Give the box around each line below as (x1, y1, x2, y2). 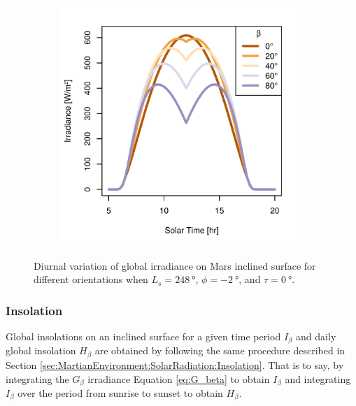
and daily (296, 329, 336, 343)
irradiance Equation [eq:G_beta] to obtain (87, 371, 270, 386)
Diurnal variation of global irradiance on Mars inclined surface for (34, 258, 316, 273)
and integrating (285, 371, 351, 386)
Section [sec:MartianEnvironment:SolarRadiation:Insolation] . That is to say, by (6, 357, 344, 372)
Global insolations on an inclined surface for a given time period (6, 329, 281, 343)
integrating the (6, 371, 69, 386)
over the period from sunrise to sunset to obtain (17, 385, 223, 400)
